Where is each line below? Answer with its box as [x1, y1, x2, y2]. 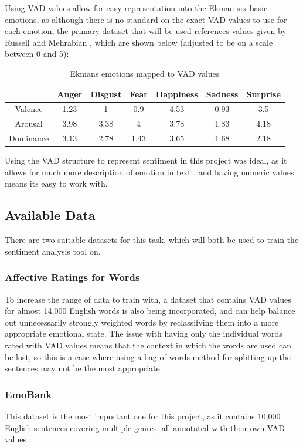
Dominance [9, 132, 49, 144]
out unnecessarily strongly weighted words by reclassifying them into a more [5, 316, 279, 328]
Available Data [5, 206, 96, 224]
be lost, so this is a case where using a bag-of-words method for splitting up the [5, 350, 291, 363]
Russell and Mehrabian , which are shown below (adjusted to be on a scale [5, 36, 273, 48]
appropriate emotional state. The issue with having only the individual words [5, 327, 282, 340]
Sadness [206, 87, 239, 100]
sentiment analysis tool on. [5, 245, 101, 257]
